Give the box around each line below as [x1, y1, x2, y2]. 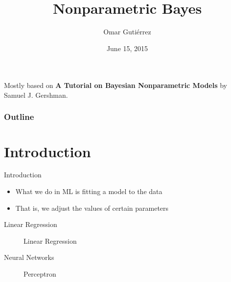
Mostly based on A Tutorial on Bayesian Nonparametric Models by [4, 80, 228, 90]
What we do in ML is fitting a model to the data [15, 186, 162, 197]
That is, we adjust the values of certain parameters [15, 202, 169, 213]
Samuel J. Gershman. [4, 89, 68, 100]
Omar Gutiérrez [103, 27, 151, 37]
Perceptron [23, 269, 56, 279]
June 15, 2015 [106, 43, 148, 53]
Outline [4, 111, 34, 123]
